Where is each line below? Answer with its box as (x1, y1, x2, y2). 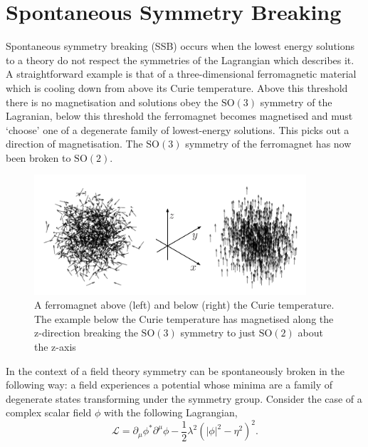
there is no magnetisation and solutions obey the (6, 94, 219, 109)
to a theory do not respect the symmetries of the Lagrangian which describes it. (6, 52, 354, 67)
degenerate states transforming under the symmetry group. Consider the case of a (6, 391, 362, 406)
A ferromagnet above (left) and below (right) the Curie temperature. (34, 297, 335, 312)
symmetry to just (180, 325, 256, 340)
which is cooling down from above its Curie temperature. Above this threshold (6, 80, 348, 95)
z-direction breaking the (34, 325, 138, 340)
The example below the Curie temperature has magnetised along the (34, 311, 334, 326)
